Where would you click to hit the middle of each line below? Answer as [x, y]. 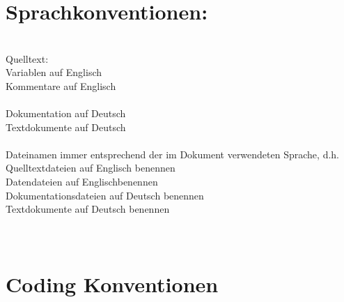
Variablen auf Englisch [54, 72]
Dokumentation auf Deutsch [66, 113]
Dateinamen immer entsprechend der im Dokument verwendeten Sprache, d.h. [172, 154]
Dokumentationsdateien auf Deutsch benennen [105, 195]
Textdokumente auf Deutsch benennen [88, 209]
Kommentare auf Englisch [61, 85]
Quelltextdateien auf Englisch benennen [91, 168]
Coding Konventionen [112, 284]
